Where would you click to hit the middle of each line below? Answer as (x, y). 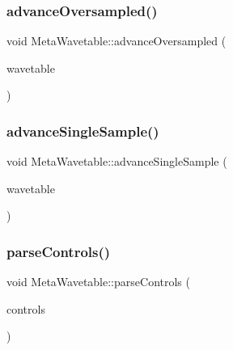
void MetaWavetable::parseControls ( (98, 282)
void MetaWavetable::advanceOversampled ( (116, 41)
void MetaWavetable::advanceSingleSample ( (117, 161)
